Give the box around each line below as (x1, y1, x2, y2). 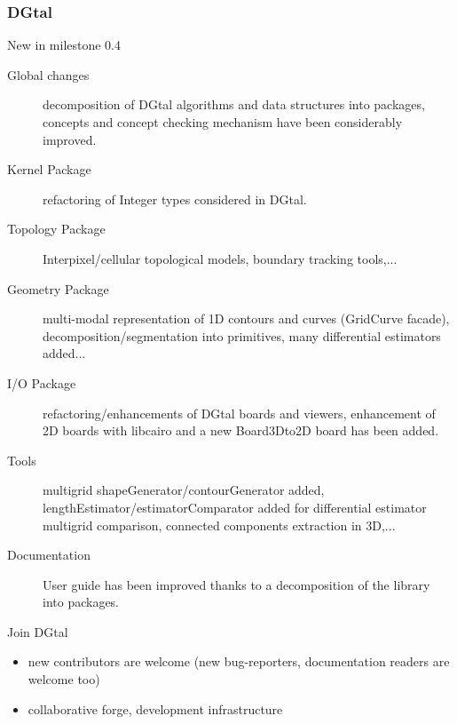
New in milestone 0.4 (7, 36, 122, 54)
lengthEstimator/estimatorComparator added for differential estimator (43, 497, 427, 516)
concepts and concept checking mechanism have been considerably (43, 113, 403, 131)
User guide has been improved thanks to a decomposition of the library (43, 575, 430, 593)
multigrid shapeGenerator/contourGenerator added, (43, 481, 325, 499)
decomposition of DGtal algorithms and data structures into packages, (43, 95, 425, 114)
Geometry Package (7, 279, 109, 298)
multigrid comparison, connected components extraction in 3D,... (43, 515, 396, 534)
